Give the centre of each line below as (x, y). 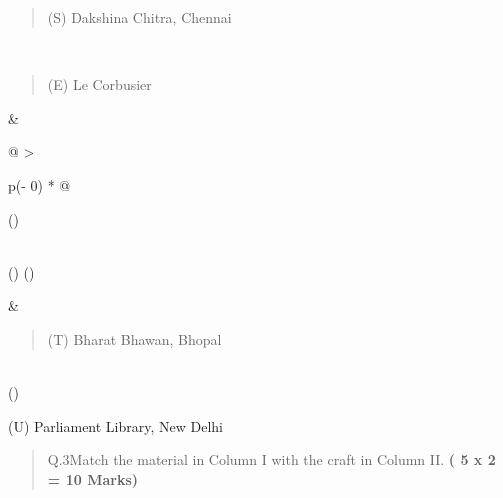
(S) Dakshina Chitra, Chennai (139, 17)
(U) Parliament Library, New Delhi (115, 425)
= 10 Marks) (92, 478)
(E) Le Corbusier (99, 84)
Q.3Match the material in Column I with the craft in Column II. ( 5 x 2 (271, 459)
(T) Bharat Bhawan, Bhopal (134, 338)
